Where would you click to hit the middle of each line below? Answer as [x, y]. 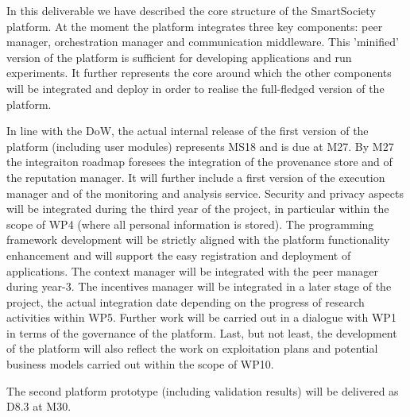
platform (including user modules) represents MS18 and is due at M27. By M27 [200, 146]
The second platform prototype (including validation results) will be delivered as [203, 390]
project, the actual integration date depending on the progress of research [186, 301]
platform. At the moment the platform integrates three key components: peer [195, 26]
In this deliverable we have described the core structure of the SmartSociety [191, 10]
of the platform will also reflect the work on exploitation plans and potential [192, 348]
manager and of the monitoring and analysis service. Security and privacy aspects [205, 193]
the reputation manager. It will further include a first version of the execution [196, 177]
